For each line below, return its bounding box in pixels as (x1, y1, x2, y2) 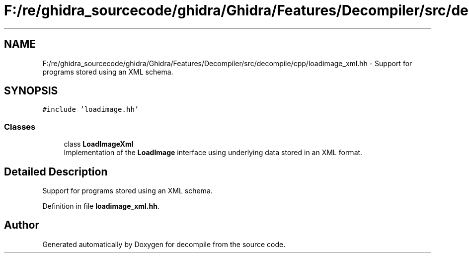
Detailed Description (4, 165, 108, 178)
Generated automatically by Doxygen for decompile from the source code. (42, 240, 286, 249)
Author (4, 219, 39, 232)
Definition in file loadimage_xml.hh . (42, 202, 160, 211)
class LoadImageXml (64, 140, 134, 149)
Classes (4, 121, 36, 132)
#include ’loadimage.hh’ (42, 105, 139, 114)
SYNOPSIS (4, 85, 58, 97)
